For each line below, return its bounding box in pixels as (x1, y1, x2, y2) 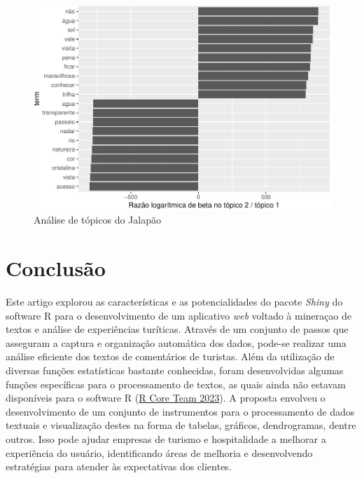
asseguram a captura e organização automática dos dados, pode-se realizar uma (6, 335, 347, 350)
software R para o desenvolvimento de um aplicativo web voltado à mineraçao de (6, 308, 351, 322)
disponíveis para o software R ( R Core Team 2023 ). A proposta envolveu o (6, 390, 326, 405)
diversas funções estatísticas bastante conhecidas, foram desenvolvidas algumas (6, 362, 344, 377)
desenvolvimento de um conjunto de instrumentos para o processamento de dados (6, 404, 355, 418)
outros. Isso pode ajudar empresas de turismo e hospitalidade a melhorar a (6, 431, 326, 446)
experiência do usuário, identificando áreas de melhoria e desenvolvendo (6, 445, 313, 460)
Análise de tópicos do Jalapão (34, 212, 161, 227)
